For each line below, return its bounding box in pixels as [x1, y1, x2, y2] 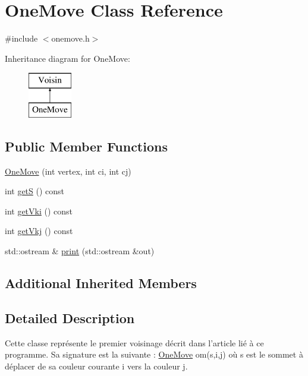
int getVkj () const [5, 225, 73, 237]
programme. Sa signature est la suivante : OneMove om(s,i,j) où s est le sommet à [5, 348, 303, 361]
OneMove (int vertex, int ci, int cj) [5, 165, 131, 177]
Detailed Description [5, 308, 135, 327]
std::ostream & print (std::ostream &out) [5, 245, 155, 257]
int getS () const [5, 185, 65, 197]
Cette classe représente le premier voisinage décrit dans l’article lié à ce [5, 336, 264, 349]
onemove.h [51, 32, 90, 45]
